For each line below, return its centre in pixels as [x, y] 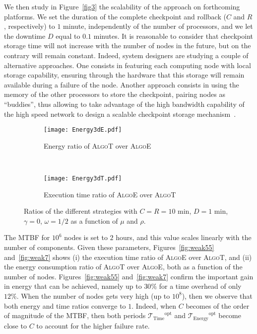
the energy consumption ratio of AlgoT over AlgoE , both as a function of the [123, 267]
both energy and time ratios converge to [65, 305]
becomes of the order [218, 305]
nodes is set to [86, 237]
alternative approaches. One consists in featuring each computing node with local [128, 65]
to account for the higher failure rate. [93, 325]
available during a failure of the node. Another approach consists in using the [122, 84]
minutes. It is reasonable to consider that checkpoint [173, 36]
